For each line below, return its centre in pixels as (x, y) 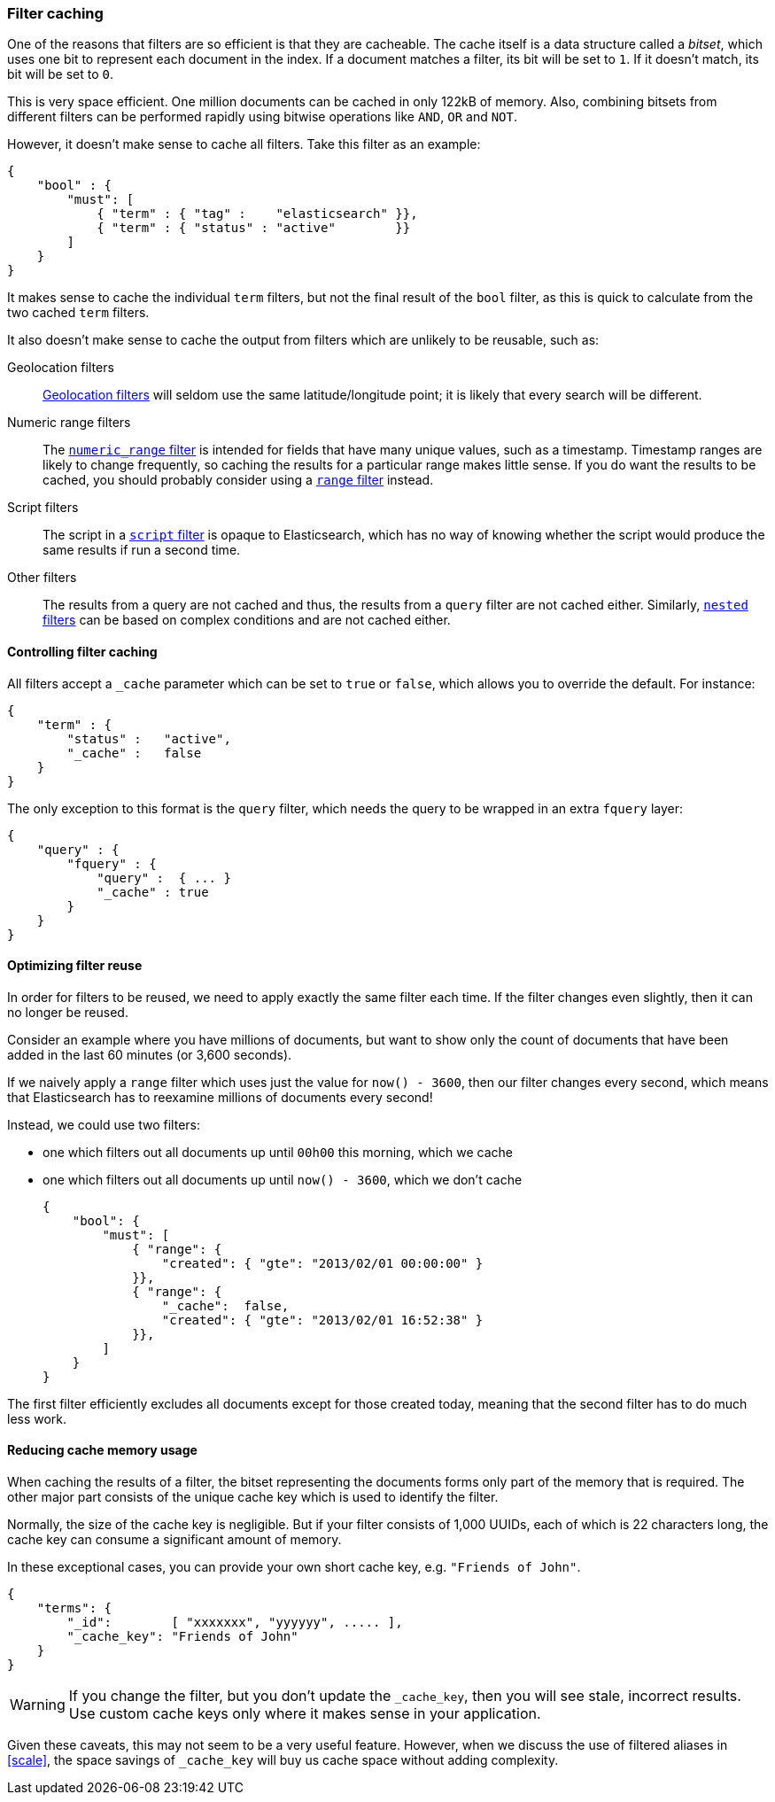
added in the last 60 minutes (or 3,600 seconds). (150, 1054)
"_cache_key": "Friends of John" (182, 1637)
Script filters (43, 508)
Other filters (42, 578)
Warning (38, 1705)
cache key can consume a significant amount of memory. (174, 1540)
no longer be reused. (68, 1012)
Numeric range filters (69, 423)
